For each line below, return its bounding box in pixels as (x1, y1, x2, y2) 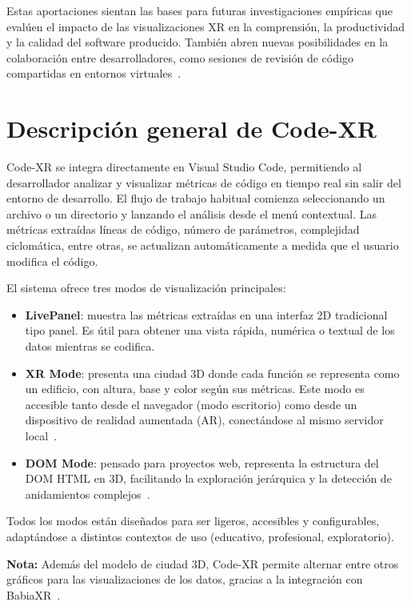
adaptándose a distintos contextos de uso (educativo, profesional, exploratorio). (6, 528, 394, 544)
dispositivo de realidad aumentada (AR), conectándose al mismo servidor (25, 411, 384, 428)
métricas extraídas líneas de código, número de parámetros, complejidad (6, 221, 360, 238)
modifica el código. (6, 252, 98, 269)
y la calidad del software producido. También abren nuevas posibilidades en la (6, 34, 389, 50)
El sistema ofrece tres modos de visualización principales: (6, 279, 286, 296)
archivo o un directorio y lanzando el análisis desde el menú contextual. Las (6, 205, 377, 222)
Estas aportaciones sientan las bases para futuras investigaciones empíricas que (6, 2, 393, 18)
